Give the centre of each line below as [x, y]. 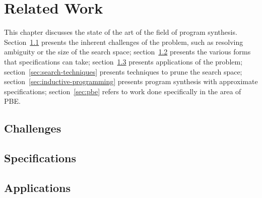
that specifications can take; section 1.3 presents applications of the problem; [123, 61]
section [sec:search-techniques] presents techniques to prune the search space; [123, 71]
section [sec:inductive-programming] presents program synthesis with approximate [131, 81]
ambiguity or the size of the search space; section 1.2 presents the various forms [127, 52]
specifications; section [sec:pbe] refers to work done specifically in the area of [123, 91]
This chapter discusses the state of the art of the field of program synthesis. [121, 32]
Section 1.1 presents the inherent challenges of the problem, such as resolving [124, 42]
